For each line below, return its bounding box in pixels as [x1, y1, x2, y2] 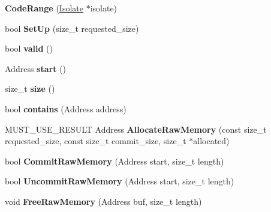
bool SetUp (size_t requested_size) [5, 22, 139, 34]
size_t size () [5, 82, 55, 95]
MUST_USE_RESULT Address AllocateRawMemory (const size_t [5, 123, 267, 135]
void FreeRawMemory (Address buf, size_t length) [5, 195, 202, 207]
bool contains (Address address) [5, 102, 127, 115]
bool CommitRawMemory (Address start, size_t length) [5, 154, 224, 167]
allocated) [193, 135, 230, 147]
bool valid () [5, 42, 53, 55]
